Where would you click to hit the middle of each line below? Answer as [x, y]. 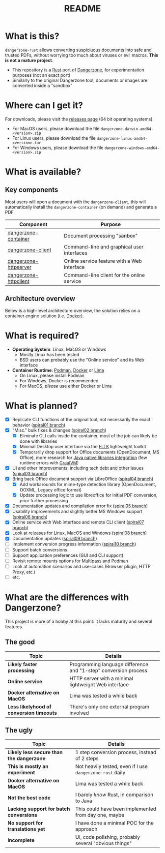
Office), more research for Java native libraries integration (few [83, 457]
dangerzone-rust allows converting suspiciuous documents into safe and [79, 50]
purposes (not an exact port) [41, 75]
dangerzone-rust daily [100, 773]
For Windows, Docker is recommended [59, 381]
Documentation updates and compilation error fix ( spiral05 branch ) [80, 506]
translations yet [26, 829]
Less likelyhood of [29, 706]
